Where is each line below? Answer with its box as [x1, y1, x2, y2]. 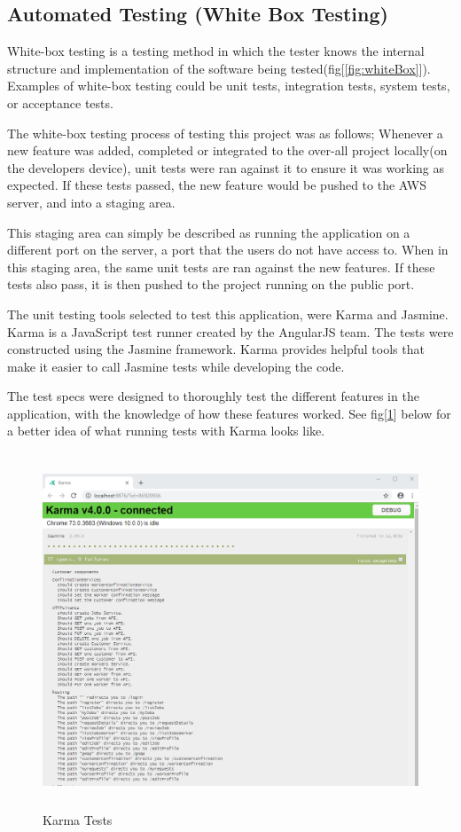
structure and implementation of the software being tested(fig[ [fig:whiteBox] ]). [7, 59, 431, 77]
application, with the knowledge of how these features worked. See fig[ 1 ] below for [7, 404, 451, 422]
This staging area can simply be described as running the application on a [7, 223, 410, 241]
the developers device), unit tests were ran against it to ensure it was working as [7, 158, 445, 177]
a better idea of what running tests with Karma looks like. [7, 421, 325, 440]
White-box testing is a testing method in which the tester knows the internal [7, 42, 425, 60]
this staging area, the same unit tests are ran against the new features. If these [7, 257, 435, 276]
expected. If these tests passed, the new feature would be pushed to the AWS [7, 176, 426, 194]
